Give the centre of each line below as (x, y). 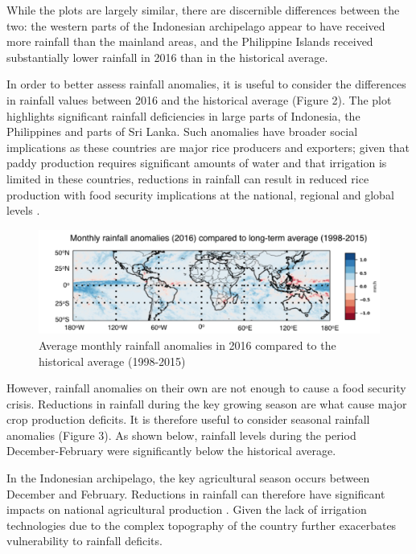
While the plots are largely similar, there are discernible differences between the (203, 10)
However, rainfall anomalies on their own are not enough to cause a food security (206, 388)
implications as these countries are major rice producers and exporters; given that (208, 147)
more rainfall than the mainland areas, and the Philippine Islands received (190, 41)
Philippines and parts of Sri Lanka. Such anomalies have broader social (182, 131)
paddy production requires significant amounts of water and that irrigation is (197, 163)
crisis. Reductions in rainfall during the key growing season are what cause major (207, 403)
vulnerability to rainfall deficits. (84, 541)
